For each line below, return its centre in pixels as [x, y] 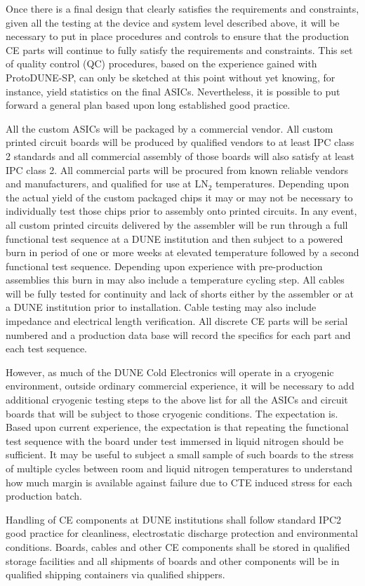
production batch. [44, 496]
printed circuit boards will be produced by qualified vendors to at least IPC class [180, 142]
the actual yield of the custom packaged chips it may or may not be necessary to [179, 197]
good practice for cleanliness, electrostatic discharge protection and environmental [182, 533]
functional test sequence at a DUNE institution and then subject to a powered [174, 238]
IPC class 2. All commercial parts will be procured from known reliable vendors [177, 169]
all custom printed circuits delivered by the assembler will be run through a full [177, 224]
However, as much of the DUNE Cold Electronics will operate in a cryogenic [170, 372]
